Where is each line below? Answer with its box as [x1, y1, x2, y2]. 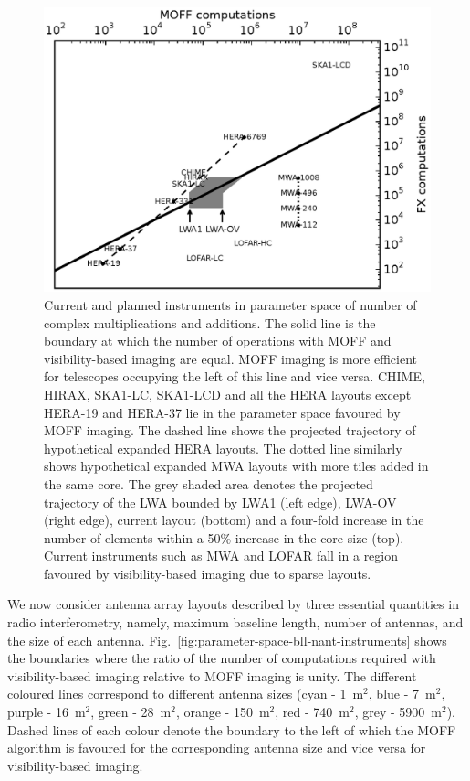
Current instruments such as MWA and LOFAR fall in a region [44, 546, 399, 565]
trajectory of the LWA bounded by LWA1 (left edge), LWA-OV [44, 492, 397, 511]
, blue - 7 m [368, 684, 436, 703]
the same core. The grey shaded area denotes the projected [44, 474, 373, 493]
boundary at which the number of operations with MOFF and [44, 331, 392, 350]
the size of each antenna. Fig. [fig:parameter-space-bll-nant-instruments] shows [7, 630, 447, 649]
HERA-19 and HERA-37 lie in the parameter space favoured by [44, 402, 401, 422]
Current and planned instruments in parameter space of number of [44, 294, 417, 314]
